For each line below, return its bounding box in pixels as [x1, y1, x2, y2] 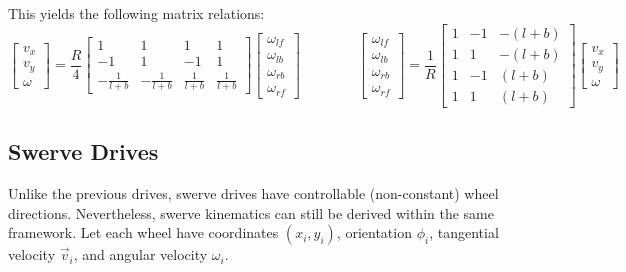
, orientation [336, 222, 412, 243]
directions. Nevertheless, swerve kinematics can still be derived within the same [8, 202, 494, 223]
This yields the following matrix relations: [8, 3, 265, 23]
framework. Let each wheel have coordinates [8, 222, 279, 243]
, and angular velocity [73, 244, 208, 265]
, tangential [429, 222, 499, 243]
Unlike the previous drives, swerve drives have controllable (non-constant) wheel [8, 182, 499, 203]
